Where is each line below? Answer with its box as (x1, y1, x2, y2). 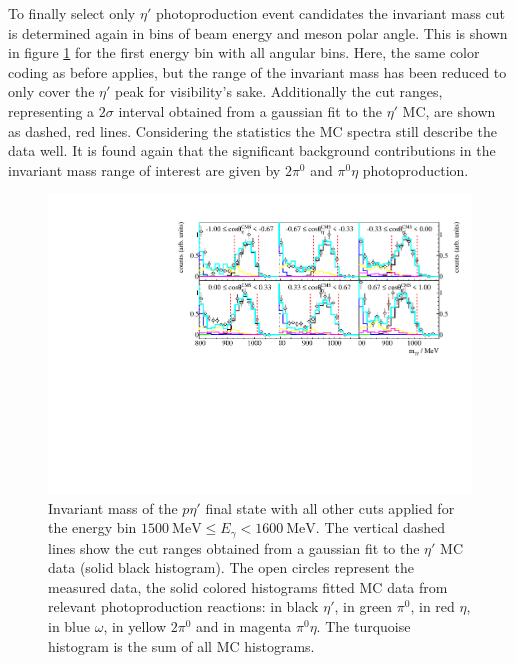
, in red (410, 596, 455, 617)
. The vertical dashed (315, 517, 446, 538)
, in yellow (103, 616, 167, 637)
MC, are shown (402, 100, 496, 121)
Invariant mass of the (48, 497, 178, 518)
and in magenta (196, 616, 292, 637)
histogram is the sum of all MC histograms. (48, 635, 315, 656)
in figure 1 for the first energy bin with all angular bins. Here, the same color (8, 42, 480, 63)
